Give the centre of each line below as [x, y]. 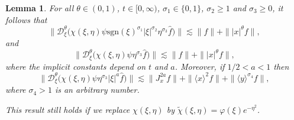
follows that [26, 19]
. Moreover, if [200, 66]
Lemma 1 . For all [40, 8]
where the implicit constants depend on [76, 66]
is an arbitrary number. [97, 90]
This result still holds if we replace [68, 109]
